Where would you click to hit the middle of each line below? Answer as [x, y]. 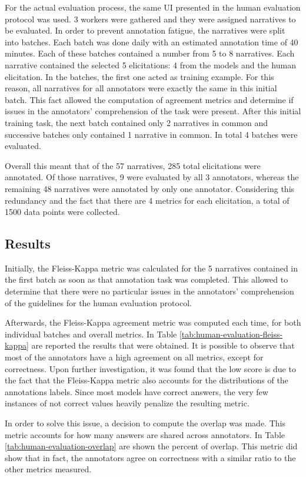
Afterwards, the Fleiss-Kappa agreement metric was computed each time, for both [153, 322]
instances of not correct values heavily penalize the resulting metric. [127, 403]
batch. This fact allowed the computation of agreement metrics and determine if [149, 99]
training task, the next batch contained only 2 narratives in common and [137, 122]
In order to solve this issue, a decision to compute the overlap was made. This [145, 423]
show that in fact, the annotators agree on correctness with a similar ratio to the [150, 457]
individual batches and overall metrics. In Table [91, 334]
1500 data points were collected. [62, 212]
